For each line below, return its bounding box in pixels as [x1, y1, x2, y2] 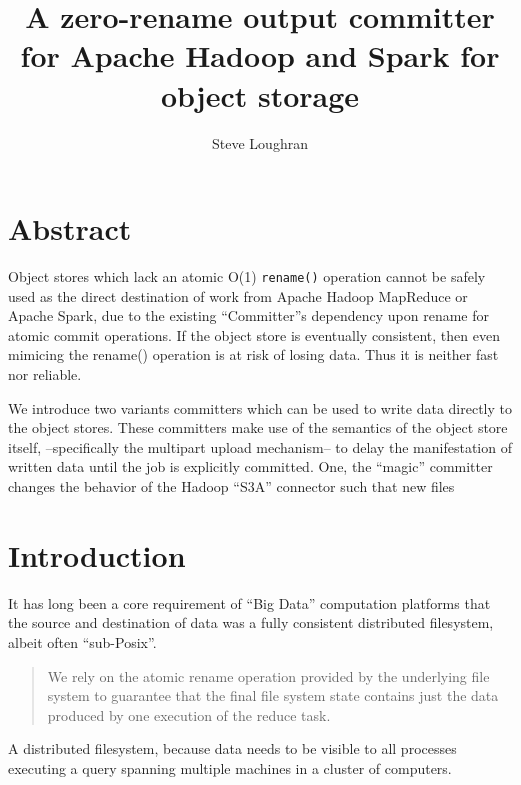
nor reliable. [8, 364, 82, 385]
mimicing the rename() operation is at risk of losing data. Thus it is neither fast [8, 344, 499, 365]
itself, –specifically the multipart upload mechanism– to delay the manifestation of [8, 436, 512, 457]
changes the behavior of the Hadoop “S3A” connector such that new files [8, 476, 455, 497]
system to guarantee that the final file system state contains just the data [47, 685, 499, 706]
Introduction [8, 534, 186, 575]
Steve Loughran [212, 132, 308, 153]
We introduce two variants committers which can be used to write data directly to [8, 397, 512, 418]
